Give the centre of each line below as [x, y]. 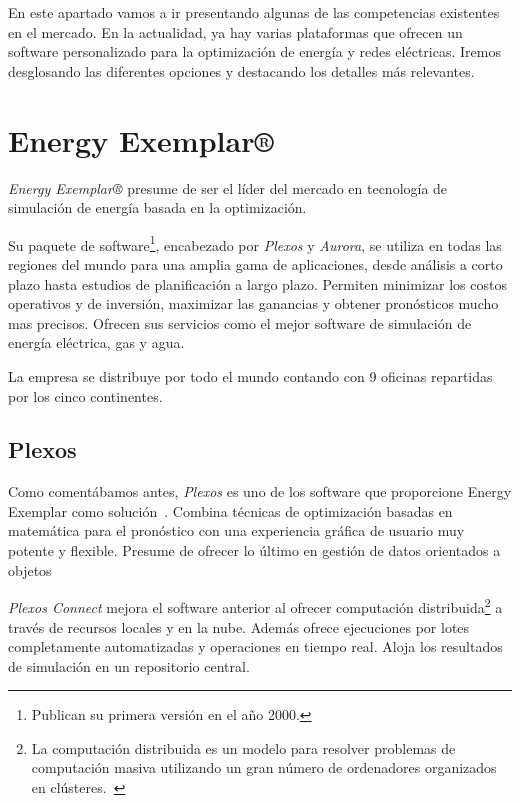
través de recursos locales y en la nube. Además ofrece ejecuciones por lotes [239, 626]
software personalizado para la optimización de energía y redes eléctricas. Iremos [254, 51]
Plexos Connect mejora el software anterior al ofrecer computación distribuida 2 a [255, 605]
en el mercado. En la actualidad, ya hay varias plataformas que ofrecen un [235, 31]
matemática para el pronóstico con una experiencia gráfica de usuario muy [236, 530]
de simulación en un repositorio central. [129, 665]
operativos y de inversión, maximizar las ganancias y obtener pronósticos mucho [253, 303]
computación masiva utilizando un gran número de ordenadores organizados [264, 767]
